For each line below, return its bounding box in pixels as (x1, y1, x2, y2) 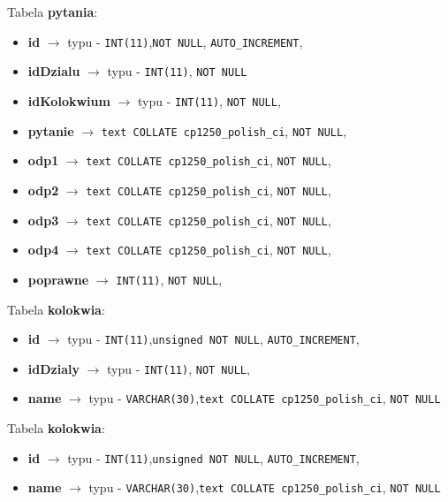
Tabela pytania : (7, 3, 98, 20)
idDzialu (27, 62, 80, 80)
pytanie (27, 121, 74, 140)
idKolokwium (27, 91, 110, 110)
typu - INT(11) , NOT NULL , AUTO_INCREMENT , (67, 32, 303, 50)
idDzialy (27, 359, 80, 377)
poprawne (27, 270, 89, 288)
